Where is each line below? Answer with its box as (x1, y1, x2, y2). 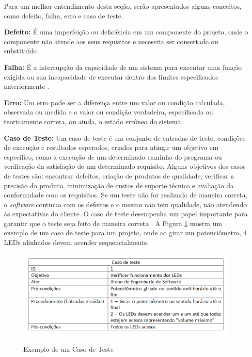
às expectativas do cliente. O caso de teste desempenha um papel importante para (4, 209, 248, 219)
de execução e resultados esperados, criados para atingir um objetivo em (4, 142, 219, 152)
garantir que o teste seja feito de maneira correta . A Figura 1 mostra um (4, 218, 222, 228)
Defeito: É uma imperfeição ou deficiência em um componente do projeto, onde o (4, 27, 248, 37)
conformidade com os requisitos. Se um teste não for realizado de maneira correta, (4, 190, 248, 200)
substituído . (4, 46, 41, 56)
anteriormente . (4, 81, 49, 91)
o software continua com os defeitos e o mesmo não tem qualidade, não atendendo (4, 199, 247, 209)
